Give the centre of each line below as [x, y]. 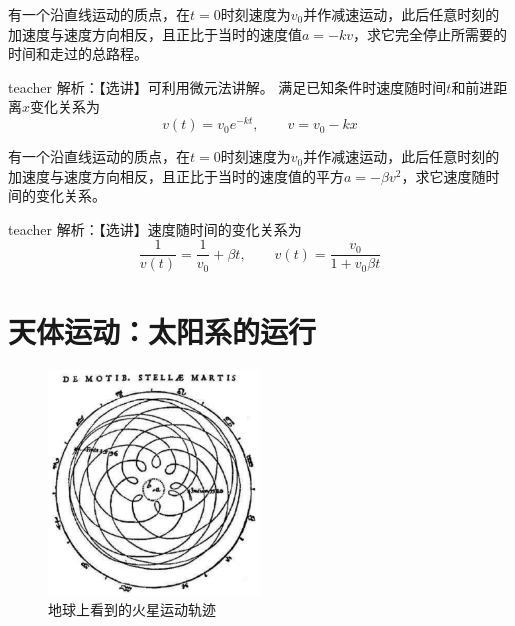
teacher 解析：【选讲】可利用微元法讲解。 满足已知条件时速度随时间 [227, 86]
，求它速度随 [443, 175]
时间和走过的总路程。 [78, 53]
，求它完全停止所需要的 [430, 33]
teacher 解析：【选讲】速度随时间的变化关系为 [155, 228]
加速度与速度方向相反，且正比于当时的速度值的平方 [176, 175]
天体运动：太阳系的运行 [162, 330]
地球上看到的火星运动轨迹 [132, 609]
